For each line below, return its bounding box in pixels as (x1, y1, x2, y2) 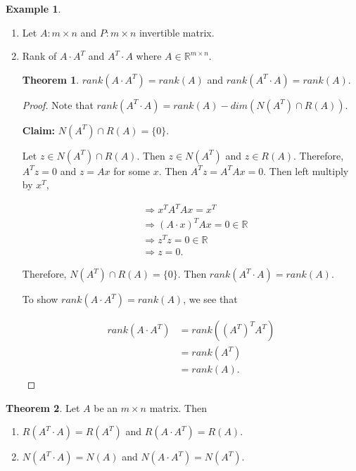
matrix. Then (149, 400, 207, 415)
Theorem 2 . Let (6, 400, 80, 415)
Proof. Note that (22, 97, 94, 112)
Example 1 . (6, 1, 61, 15)
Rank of (22, 49, 57, 63)
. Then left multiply (263, 163, 349, 178)
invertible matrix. (139, 25, 215, 39)
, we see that (183, 292, 238, 307)
